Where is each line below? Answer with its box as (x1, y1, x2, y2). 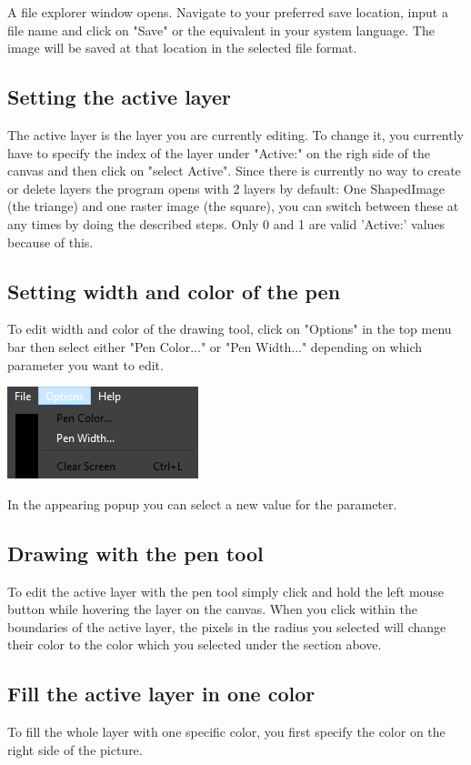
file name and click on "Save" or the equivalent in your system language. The (7, 20, 435, 39)
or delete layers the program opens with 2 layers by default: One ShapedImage (7, 178, 446, 197)
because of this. (7, 232, 94, 251)
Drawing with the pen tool (7, 539, 264, 567)
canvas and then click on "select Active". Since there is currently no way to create (7, 161, 461, 180)
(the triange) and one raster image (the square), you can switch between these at (7, 196, 459, 216)
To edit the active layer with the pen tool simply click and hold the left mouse (7, 581, 445, 600)
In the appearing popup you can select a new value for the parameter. (7, 494, 397, 513)
